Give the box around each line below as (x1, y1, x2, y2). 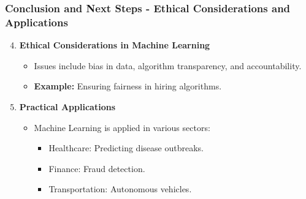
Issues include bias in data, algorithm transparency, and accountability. (34, 59, 302, 72)
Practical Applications (19, 100, 115, 113)
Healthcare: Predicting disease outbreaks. (48, 141, 204, 154)
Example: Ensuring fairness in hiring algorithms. (34, 80, 222, 92)
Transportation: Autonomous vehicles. (48, 182, 192, 195)
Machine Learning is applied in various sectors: (34, 121, 210, 133)
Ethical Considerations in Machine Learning (19, 39, 210, 51)
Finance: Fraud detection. (48, 162, 145, 175)
